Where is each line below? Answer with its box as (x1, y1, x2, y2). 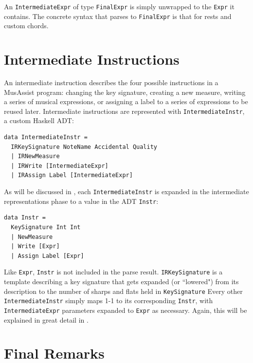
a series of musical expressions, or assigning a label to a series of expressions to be (4, 96, 248, 107)
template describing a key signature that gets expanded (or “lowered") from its (4, 276, 239, 286)
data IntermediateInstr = (4, 134, 88, 141)
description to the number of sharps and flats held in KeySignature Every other (4, 286, 243, 296)
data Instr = (4, 214, 46, 221)
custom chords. (4, 20, 49, 31)
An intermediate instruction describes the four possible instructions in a (4, 77, 218, 88)
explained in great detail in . (4, 314, 89, 325)
